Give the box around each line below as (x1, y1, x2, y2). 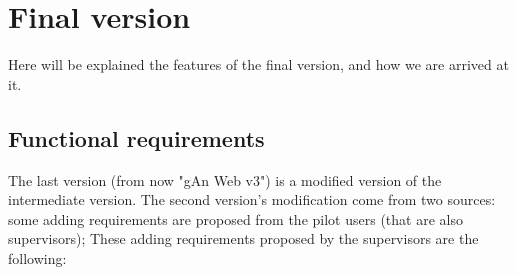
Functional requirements (8, 122, 265, 153)
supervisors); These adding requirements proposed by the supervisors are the (8, 228, 479, 249)
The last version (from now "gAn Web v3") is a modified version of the (8, 169, 442, 190)
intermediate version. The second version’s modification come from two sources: (8, 189, 496, 210)
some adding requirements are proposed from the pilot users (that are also (8, 208, 463, 229)
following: (8, 247, 67, 268)
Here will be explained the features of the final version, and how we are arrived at (8, 54, 509, 75)
